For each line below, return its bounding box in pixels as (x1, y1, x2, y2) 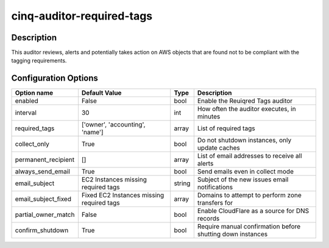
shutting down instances (197, 230, 268, 238)
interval (15, 109, 37, 117)
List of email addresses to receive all (197, 151, 302, 160)
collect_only (15, 140, 50, 148)
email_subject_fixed (15, 195, 71, 203)
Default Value (81, 89, 122, 97)
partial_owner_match (15, 211, 75, 219)
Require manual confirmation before (197, 222, 301, 231)
